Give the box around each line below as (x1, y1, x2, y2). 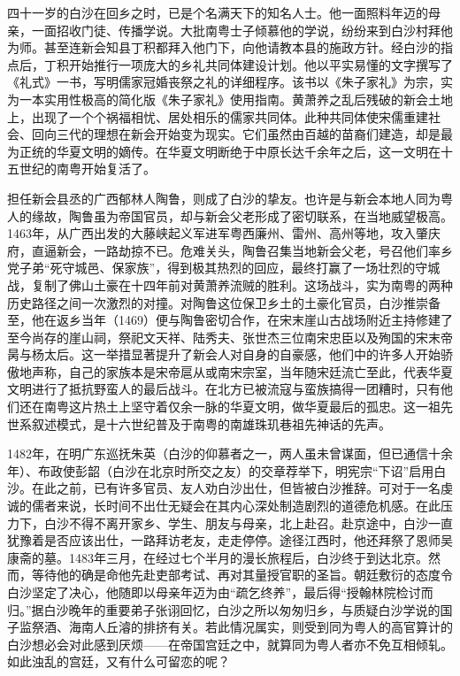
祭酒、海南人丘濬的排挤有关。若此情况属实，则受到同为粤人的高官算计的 (31, 618, 453, 636)
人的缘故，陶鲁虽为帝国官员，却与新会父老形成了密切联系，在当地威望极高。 (7, 206, 453, 225)
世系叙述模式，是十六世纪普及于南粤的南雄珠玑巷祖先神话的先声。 (7, 414, 391, 433)
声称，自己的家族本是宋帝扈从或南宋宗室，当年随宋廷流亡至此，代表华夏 (31, 362, 453, 380)
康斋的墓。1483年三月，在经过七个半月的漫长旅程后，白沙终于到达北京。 (7, 548, 428, 566)
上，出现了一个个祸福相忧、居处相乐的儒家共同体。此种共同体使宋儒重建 (7, 107, 428, 126)
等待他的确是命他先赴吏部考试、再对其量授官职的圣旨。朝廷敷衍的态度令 (31, 565, 453, 584)
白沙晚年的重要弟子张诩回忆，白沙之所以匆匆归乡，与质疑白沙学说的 (43, 600, 441, 618)
